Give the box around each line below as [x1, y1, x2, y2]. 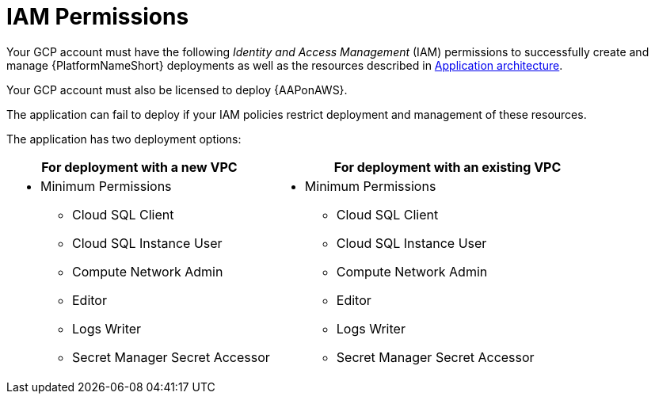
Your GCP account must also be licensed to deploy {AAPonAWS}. [6, 82, 348, 97]
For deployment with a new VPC [41, 158, 238, 175]
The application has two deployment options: [6, 131, 242, 146]
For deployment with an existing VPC [333, 158, 562, 175]
